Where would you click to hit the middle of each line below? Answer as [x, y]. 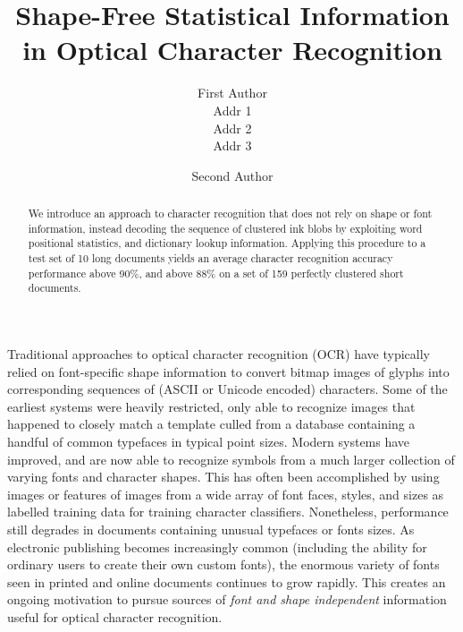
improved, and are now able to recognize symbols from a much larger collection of [231, 459]
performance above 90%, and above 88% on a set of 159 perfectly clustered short [216, 273]
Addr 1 [232, 110]
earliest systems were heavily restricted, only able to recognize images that [211, 406]
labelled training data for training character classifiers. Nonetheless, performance [228, 512]
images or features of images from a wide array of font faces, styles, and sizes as [226, 494]
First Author [232, 93]
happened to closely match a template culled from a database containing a [211, 424]
